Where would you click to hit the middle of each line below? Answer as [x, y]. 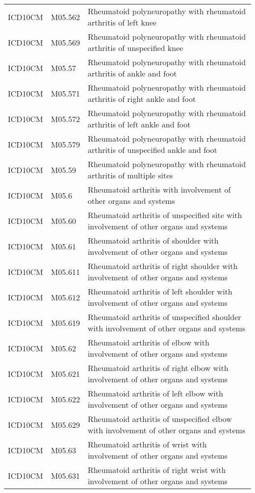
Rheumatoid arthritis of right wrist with [157, 470]
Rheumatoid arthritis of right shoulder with [163, 266]
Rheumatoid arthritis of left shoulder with [160, 291]
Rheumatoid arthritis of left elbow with [155, 393]
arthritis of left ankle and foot [139, 124]
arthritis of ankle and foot [132, 73]
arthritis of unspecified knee [135, 48]
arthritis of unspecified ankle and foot [152, 150]
